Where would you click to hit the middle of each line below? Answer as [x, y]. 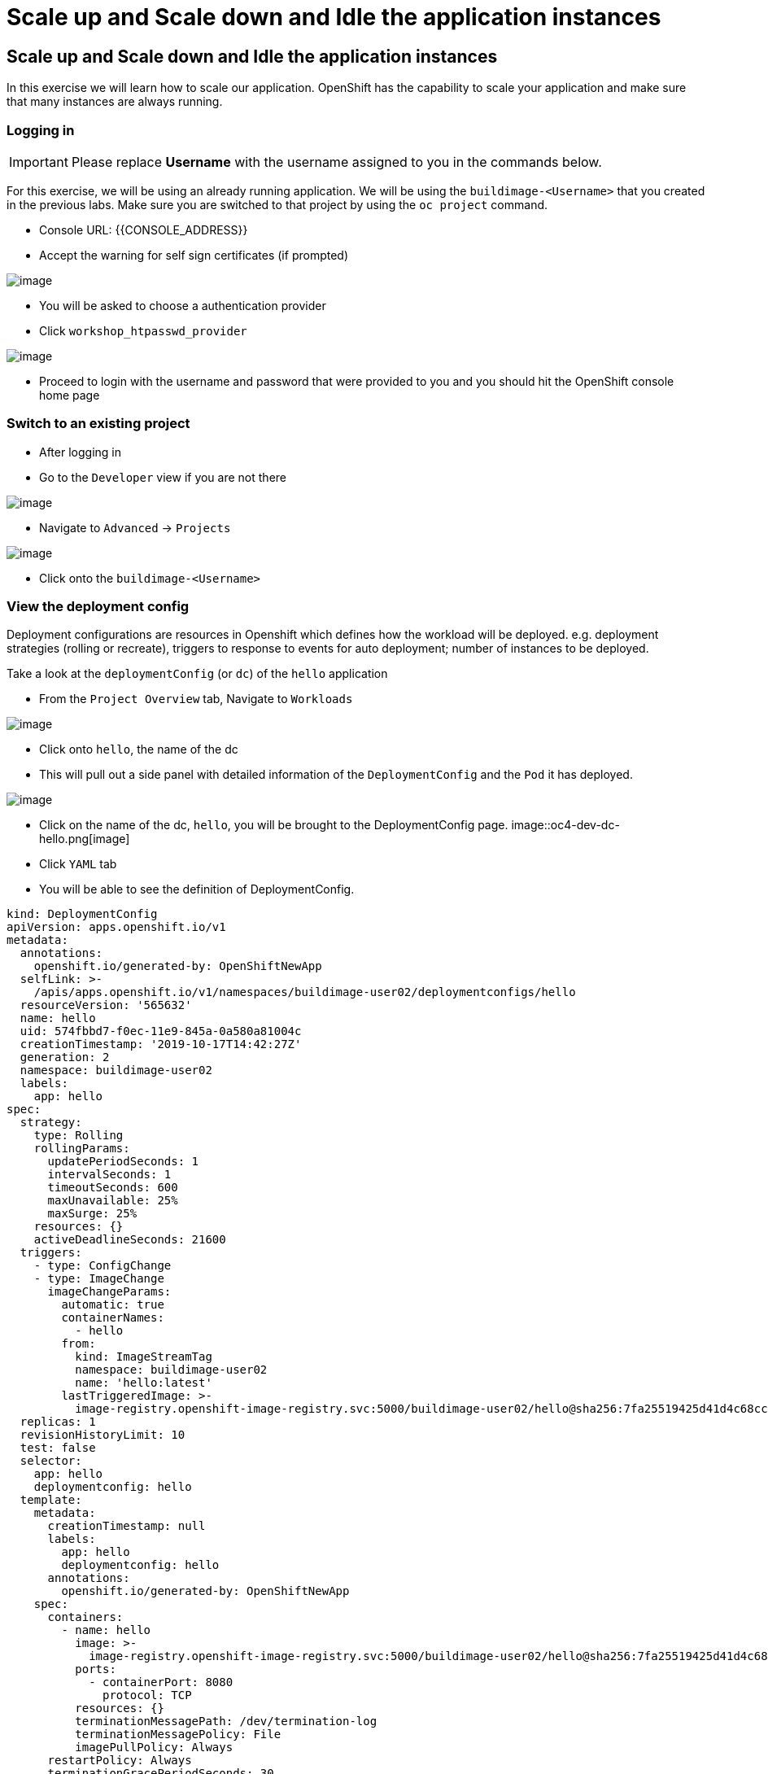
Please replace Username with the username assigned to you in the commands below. [336, 162]
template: [51, 1500]
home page [70, 395]
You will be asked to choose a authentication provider [183, 305]
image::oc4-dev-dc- [565, 825]
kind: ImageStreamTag [144, 1357]
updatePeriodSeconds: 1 [123, 1162]
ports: [96, 1669]
